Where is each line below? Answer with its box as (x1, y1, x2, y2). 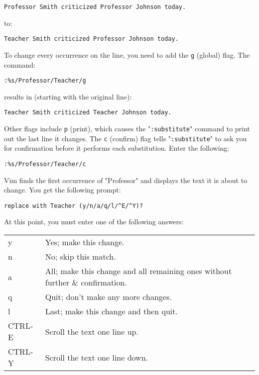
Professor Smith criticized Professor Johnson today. (4, 3, 186, 10)
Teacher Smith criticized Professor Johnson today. (4, 35, 179, 43)
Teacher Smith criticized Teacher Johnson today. (4, 109, 172, 116)
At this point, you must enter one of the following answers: (4, 216, 184, 227)
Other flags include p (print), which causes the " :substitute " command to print (4, 123, 250, 134)
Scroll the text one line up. (45, 325, 138, 337)
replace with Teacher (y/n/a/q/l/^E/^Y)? (4, 202, 143, 209)
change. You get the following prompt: (4, 185, 121, 195)
